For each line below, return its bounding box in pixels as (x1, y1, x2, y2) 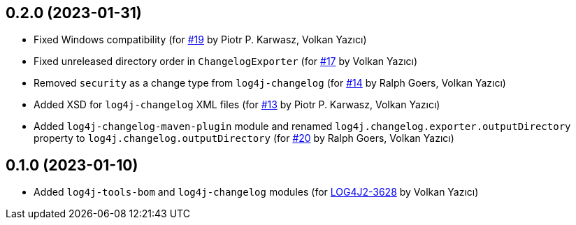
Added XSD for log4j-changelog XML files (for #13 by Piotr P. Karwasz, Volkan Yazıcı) (34, 99, 440, 111)
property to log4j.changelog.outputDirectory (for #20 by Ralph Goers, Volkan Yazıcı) (34, 132, 454, 145)
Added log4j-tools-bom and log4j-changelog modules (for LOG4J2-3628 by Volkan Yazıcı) (34, 186, 479, 198)
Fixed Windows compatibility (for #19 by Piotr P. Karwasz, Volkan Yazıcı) (34, 34, 367, 46)
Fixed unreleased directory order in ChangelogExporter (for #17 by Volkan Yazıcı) (34, 55, 418, 68)
